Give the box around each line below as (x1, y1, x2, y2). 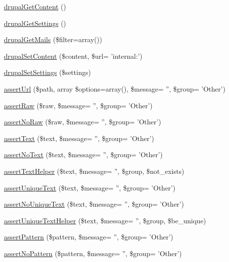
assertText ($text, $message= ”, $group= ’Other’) (4, 133, 154, 143)
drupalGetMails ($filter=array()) (4, 34, 102, 45)
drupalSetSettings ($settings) (4, 67, 91, 77)
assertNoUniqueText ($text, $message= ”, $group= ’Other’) (4, 199, 184, 209)
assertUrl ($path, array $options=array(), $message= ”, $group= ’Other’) (4, 83, 226, 94)
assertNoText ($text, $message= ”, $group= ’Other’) (4, 149, 163, 160)
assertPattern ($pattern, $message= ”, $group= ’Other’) (4, 232, 174, 242)
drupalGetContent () (4, 1, 66, 11)
